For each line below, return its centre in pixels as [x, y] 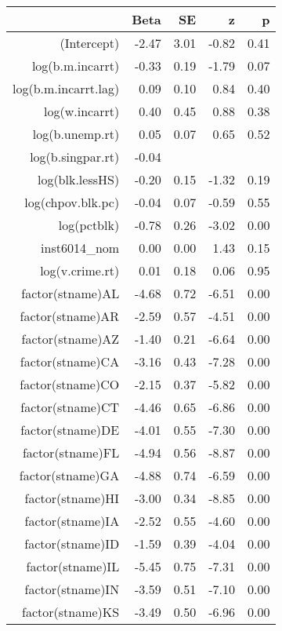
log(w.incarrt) [82, 111]
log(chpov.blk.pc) [72, 202]
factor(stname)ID [72, 543]
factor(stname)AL [70, 293]
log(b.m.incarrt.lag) [66, 88]
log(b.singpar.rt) [75, 157]
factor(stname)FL [71, 452]
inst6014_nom [80, 248]
